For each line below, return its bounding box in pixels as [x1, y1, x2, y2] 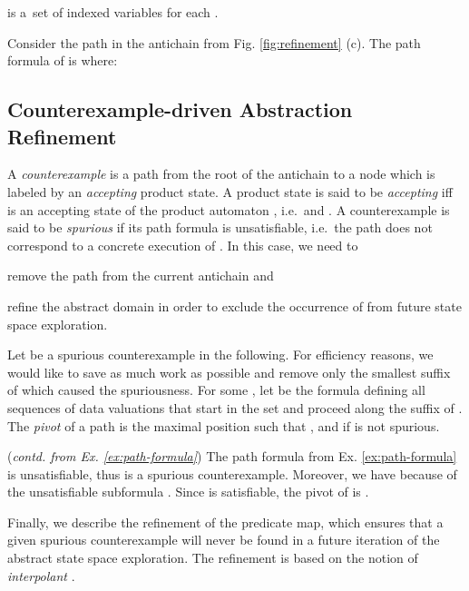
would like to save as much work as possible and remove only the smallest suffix [7, 362, 451, 381]
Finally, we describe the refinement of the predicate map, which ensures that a [7, 512, 444, 531]
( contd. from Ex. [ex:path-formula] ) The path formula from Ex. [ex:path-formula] [7, 447, 457, 466]
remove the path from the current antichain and [7, 266, 274, 285]
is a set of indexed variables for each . [7, 3, 219, 21]
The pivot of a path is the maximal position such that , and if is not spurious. [7, 416, 440, 435]
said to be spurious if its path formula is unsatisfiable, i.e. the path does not [7, 218, 433, 237]
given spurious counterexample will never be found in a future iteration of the [7, 530, 440, 549]
